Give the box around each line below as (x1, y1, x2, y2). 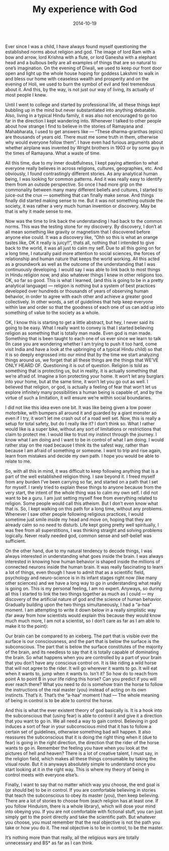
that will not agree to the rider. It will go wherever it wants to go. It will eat (5, 665, 157, 671)
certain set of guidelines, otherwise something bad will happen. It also (5, 728, 151, 735)
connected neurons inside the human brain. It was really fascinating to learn (5, 563, 163, 570)
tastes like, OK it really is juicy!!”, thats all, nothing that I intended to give (5, 239, 155, 246)
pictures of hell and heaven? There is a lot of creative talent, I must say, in (5, 750, 158, 756)
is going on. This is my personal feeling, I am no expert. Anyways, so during (5, 585, 162, 591)
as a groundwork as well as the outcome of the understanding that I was (5, 261, 155, 267)
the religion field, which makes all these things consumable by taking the (5, 755, 156, 761)
